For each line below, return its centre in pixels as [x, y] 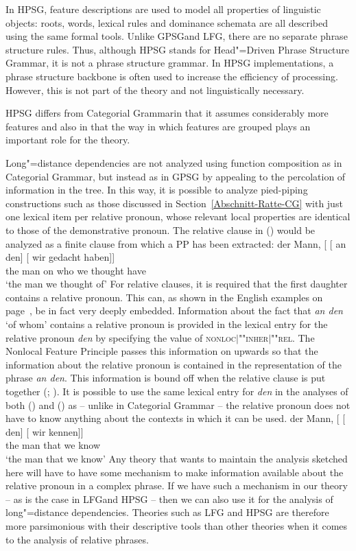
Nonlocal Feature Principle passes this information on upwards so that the [162, 351]
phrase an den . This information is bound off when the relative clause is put [166, 378]
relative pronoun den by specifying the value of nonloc [121, 337]
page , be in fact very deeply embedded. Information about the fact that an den [174, 310]
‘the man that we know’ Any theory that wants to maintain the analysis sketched [177, 458]
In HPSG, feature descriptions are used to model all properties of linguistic [163, 9]
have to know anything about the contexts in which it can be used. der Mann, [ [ [176, 418]
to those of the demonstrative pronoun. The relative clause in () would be [161, 230]
